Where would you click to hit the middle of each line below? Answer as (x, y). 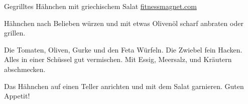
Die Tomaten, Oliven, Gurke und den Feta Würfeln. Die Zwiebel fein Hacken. (123, 49)
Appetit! (17, 96)
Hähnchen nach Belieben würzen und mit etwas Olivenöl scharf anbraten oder (124, 23)
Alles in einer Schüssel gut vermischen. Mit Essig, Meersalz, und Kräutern (118, 59)
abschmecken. (25, 69)
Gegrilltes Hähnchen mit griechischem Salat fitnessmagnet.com (100, 6)
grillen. (15, 33)
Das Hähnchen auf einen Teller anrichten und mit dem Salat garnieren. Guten (124, 86)
